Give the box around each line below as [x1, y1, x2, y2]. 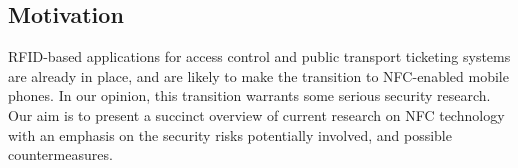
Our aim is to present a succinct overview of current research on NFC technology [8, 104, 505, 125]
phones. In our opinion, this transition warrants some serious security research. [8, 85, 491, 106]
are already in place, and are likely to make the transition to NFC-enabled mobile [8, 65, 509, 86]
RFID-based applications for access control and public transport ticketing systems [8, 46, 511, 67]
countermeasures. [8, 144, 113, 165]
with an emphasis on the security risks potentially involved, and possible [8, 124, 452, 145]
